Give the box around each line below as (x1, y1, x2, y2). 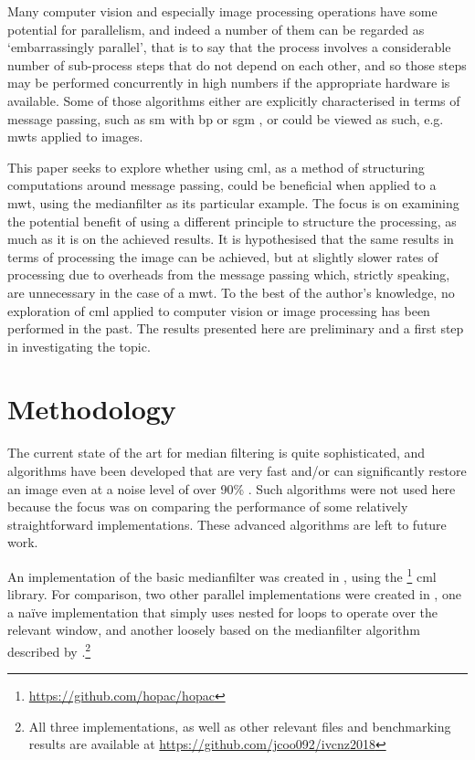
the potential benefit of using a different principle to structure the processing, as (7, 211, 457, 230)
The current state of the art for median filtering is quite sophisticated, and (7, 443, 426, 462)
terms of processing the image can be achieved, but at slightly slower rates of (7, 247, 438, 266)
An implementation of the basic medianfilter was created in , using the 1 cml (7, 564, 437, 586)
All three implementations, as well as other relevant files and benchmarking (28, 716, 451, 735)
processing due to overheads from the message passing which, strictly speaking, (7, 265, 450, 284)
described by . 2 (7, 639, 91, 660)
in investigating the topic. (7, 336, 151, 355)
